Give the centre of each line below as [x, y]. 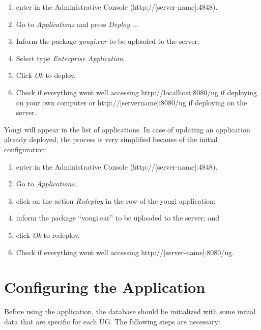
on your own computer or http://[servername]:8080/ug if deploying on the [132, 102]
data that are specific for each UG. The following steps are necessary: [112, 321]
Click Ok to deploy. [46, 75]
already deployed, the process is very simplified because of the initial [111, 139]
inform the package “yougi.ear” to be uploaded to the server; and [118, 218]
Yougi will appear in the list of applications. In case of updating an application [127, 129]
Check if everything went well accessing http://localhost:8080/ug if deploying [136, 92]
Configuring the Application [105, 287]
